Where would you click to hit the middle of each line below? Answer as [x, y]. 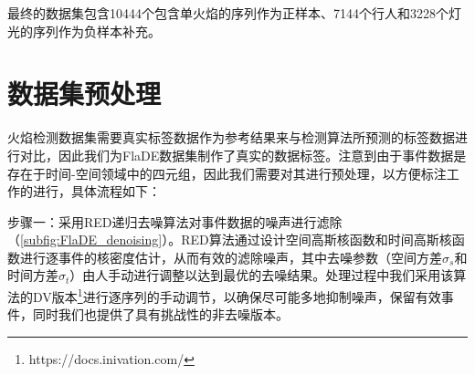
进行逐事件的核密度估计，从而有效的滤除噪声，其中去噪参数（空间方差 [231, 257]
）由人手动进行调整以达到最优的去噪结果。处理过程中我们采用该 [262, 275]
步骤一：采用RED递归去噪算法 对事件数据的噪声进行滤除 [175, 221]
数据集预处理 [84, 94]
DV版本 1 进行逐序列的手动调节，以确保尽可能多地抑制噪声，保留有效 [237, 295]
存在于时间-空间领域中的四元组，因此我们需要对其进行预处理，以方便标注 [227, 173]
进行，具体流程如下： [96, 191]
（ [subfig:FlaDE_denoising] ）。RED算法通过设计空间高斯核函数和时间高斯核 [230, 240]
